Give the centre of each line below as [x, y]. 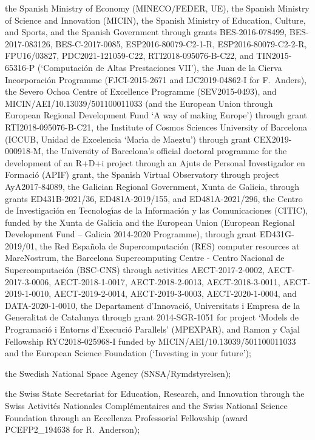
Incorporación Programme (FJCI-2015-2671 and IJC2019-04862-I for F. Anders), [156, 79]
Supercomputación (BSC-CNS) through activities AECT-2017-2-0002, [135, 270]
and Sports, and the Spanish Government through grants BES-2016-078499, [146, 32]
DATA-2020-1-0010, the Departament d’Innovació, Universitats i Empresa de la [153, 305]
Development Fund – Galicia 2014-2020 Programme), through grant [131, 234]
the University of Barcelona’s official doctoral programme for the [167, 151]
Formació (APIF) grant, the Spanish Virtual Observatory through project [142, 174]
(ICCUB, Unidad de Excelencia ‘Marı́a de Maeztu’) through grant [128, 139]
